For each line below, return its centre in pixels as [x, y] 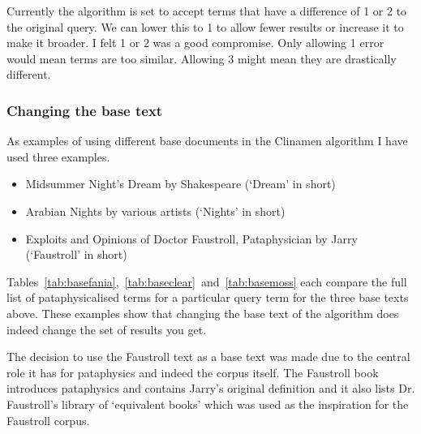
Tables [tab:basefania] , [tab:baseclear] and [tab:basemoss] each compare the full [207, 281]
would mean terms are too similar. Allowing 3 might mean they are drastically [202, 58]
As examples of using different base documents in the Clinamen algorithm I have [207, 141]
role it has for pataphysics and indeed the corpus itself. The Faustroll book [193, 372]
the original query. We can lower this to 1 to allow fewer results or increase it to [205, 26]
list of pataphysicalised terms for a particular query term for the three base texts [208, 297]
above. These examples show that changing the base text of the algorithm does [203, 313]
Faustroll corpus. [48, 420]
